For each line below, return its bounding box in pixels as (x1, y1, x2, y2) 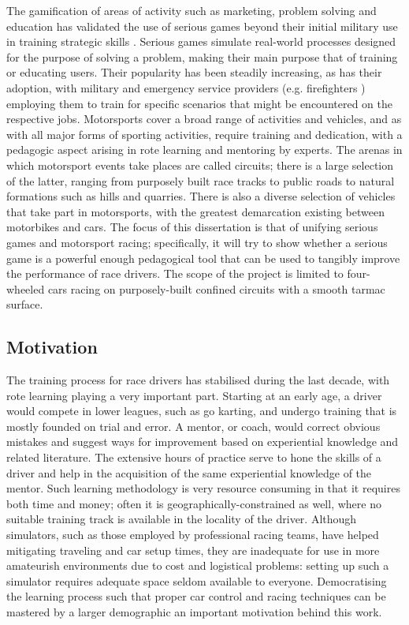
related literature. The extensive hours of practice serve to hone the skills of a (6, 449, 381, 466)
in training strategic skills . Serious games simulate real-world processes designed (6, 33, 396, 50)
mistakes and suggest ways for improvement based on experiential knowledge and (6, 433, 399, 450)
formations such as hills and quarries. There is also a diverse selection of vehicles (6, 188, 396, 204)
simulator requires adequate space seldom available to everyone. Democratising (6, 572, 387, 589)
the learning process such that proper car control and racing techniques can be (6, 588, 386, 604)
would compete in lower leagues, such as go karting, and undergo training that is (6, 402, 397, 419)
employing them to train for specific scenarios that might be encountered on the (6, 95, 392, 111)
